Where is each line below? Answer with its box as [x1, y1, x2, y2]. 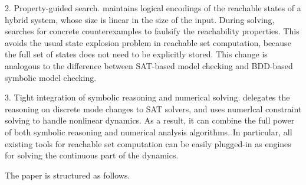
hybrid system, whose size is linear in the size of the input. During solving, [5, 13, 275, 25]
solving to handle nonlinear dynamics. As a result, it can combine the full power [5, 114, 295, 126]
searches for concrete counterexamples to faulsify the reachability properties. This [5, 25, 300, 37]
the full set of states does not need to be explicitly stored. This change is [5, 48, 268, 60]
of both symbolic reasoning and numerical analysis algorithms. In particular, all [5, 125, 292, 138]
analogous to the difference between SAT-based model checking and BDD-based [5, 59, 293, 72]
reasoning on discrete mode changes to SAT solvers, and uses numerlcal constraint [5, 102, 302, 115]
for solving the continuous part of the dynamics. [5, 149, 179, 161]
